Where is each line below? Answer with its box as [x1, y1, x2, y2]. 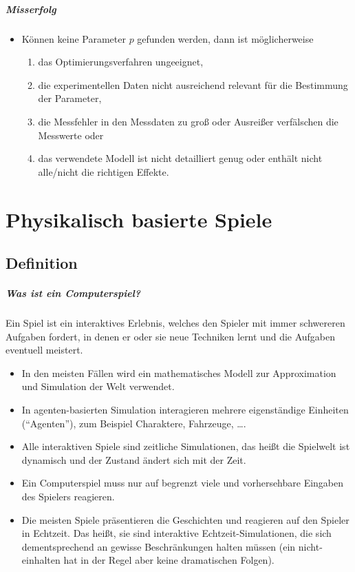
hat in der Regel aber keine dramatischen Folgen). [63, 553, 275, 567]
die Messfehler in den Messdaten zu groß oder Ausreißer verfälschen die [38, 114, 338, 128]
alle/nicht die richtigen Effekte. [38, 164, 169, 178]
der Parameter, [38, 91, 102, 105]
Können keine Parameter [21, 31, 126, 45]
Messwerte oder [38, 127, 104, 142]
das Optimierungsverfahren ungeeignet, [38, 54, 204, 69]
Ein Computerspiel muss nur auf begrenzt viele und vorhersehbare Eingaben [21, 476, 344, 490]
